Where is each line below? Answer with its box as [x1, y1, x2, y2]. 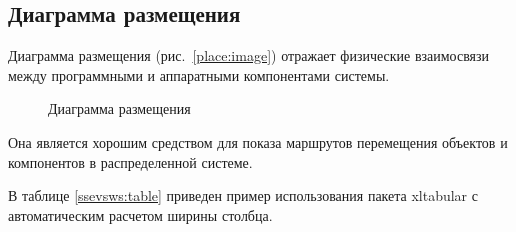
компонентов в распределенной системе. [8, 151, 253, 172]
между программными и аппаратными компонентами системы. [8, 64, 390, 85]
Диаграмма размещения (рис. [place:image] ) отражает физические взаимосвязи [8, 45, 490, 66]
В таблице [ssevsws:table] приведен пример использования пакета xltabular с [8, 185, 478, 206]
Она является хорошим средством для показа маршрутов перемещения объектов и [8, 131, 508, 152]
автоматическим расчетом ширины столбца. [8, 204, 273, 225]
